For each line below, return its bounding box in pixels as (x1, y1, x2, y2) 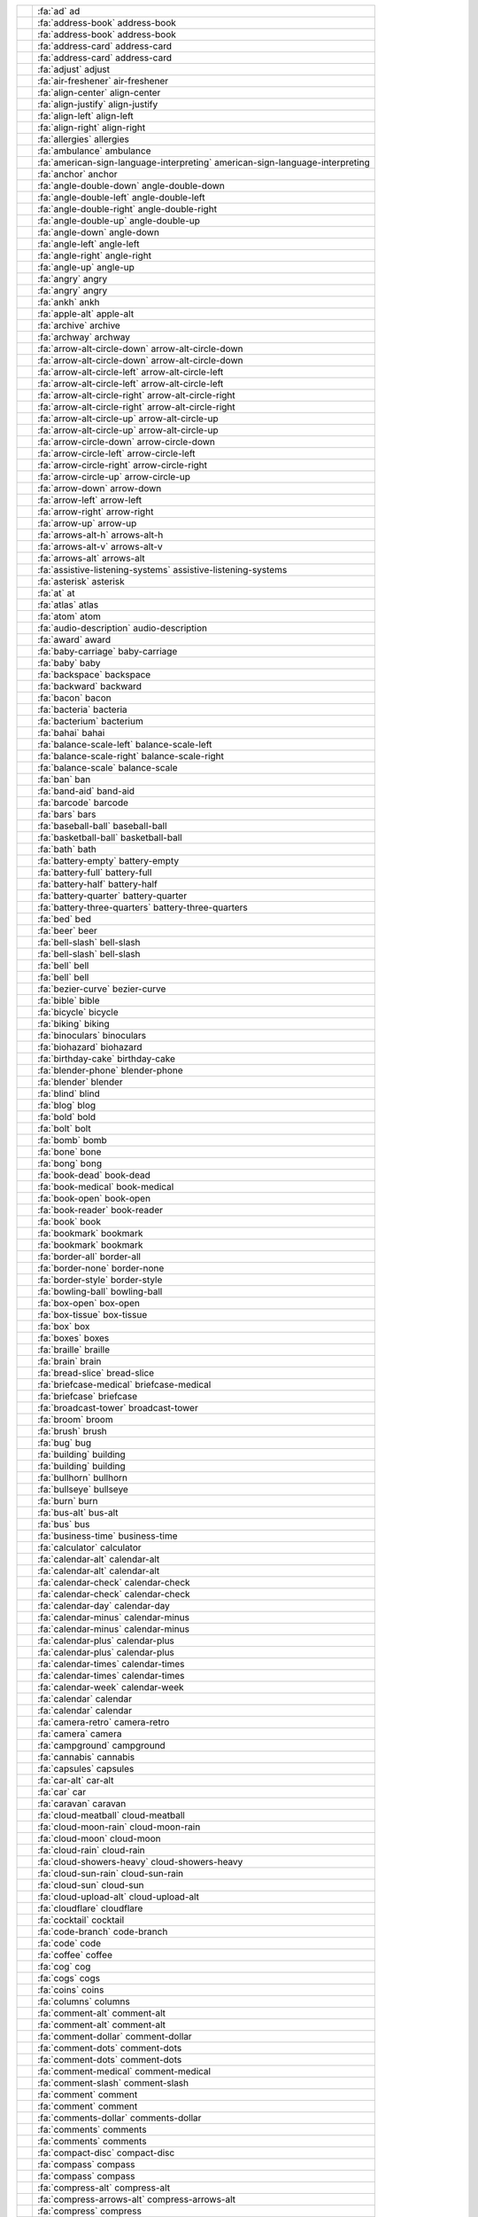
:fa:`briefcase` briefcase (36, 1391, 138, 1402)
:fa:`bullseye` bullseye (36, 1484, 128, 1495)
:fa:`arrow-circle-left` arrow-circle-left (36, 448, 196, 459)
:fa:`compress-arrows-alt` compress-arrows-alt (36, 2193, 236, 2205)
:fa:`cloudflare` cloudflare (36, 1902, 143, 1915)
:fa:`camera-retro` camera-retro (36, 1716, 170, 1728)
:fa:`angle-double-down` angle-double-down (36, 180, 226, 192)
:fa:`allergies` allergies (36, 133, 130, 145)
